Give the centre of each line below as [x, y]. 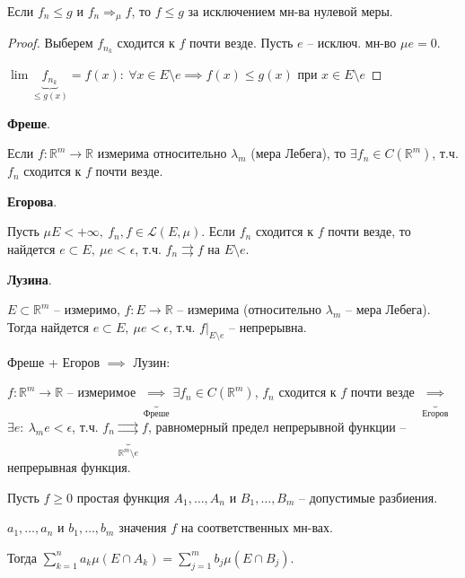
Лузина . [30, 279]
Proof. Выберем [50, 43]
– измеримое [101, 392]
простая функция [123, 497]
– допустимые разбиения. [368, 497]
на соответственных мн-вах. [257, 527]
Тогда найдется [48, 326]
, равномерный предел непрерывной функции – [277, 426]
